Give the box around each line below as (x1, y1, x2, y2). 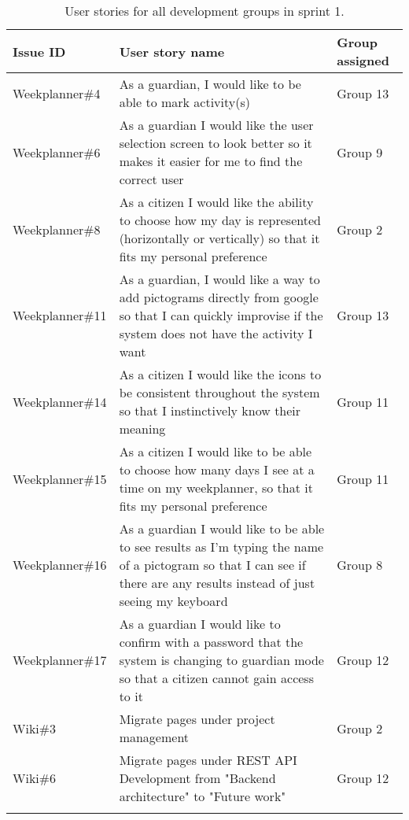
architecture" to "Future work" (119, 787, 286, 805)
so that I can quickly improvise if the (119, 306, 323, 324)
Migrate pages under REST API (119, 751, 297, 769)
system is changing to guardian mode (119, 651, 324, 669)
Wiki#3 (13, 718, 57, 737)
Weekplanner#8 (13, 220, 101, 238)
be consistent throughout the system (119, 383, 320, 401)
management (119, 728, 190, 746)
